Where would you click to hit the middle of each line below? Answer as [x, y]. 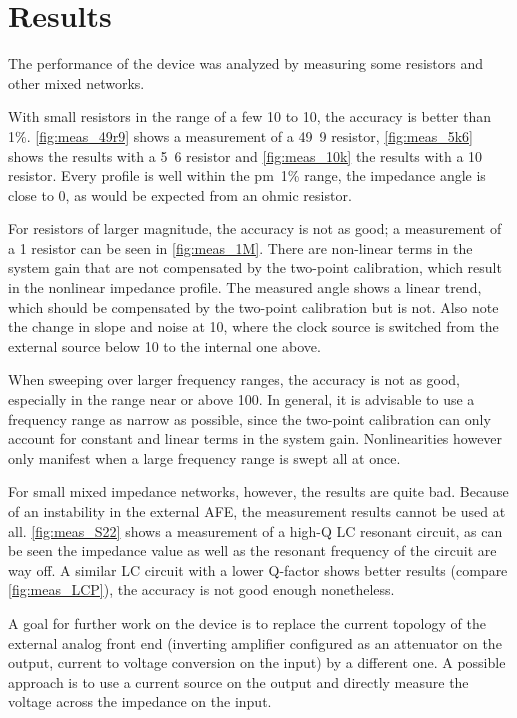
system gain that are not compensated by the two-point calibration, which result [255, 267]
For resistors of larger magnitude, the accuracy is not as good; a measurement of [255, 228]
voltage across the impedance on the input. [140, 701]
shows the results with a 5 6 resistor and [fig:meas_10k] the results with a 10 [245, 155]
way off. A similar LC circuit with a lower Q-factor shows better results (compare [258, 569]
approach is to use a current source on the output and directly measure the [238, 681]
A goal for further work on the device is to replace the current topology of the [247, 622]
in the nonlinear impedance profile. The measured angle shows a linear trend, [245, 287]
